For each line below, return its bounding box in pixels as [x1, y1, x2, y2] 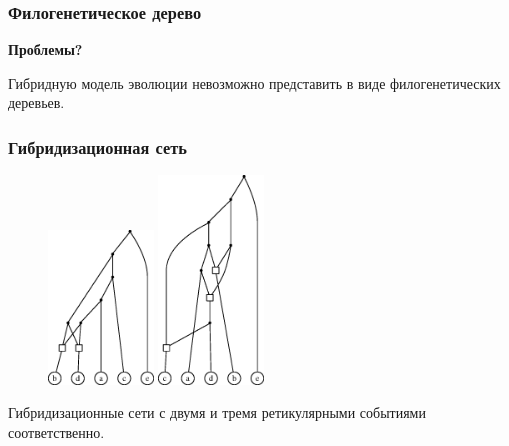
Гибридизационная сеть [8, 134, 187, 159]
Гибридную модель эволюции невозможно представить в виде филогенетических [8, 72, 501, 93]
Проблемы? [8, 39, 83, 60]
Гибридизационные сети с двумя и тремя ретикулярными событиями [8, 402, 426, 423]
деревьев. [8, 92, 65, 113]
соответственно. [8, 421, 105, 442]
